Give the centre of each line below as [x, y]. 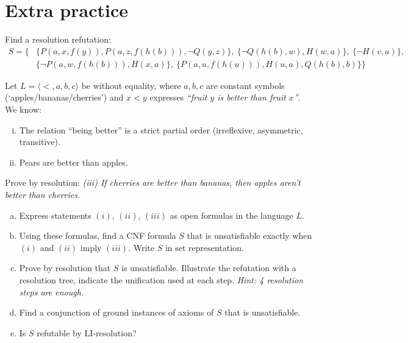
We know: [23, 109]
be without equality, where [131, 85]
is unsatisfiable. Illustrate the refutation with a [209, 268]
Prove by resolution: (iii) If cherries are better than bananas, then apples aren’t [153, 182]
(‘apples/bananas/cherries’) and [64, 97]
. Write [141, 247]
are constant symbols [245, 85]
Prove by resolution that [65, 268]
